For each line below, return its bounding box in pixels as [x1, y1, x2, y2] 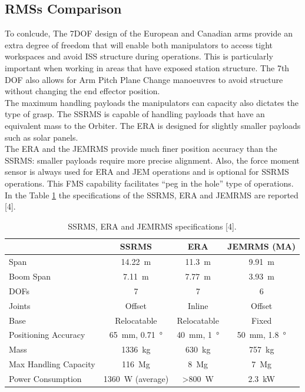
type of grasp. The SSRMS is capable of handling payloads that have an [5, 108, 265, 120]
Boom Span [9, 270, 51, 282]
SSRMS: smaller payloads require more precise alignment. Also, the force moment [5, 154, 300, 166]
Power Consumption [9, 372, 82, 384]
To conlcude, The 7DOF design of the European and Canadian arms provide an [5, 27, 293, 39]
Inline [187, 299, 208, 311]
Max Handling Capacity [9, 358, 95, 370]
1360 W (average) [103, 372, 169, 384]
